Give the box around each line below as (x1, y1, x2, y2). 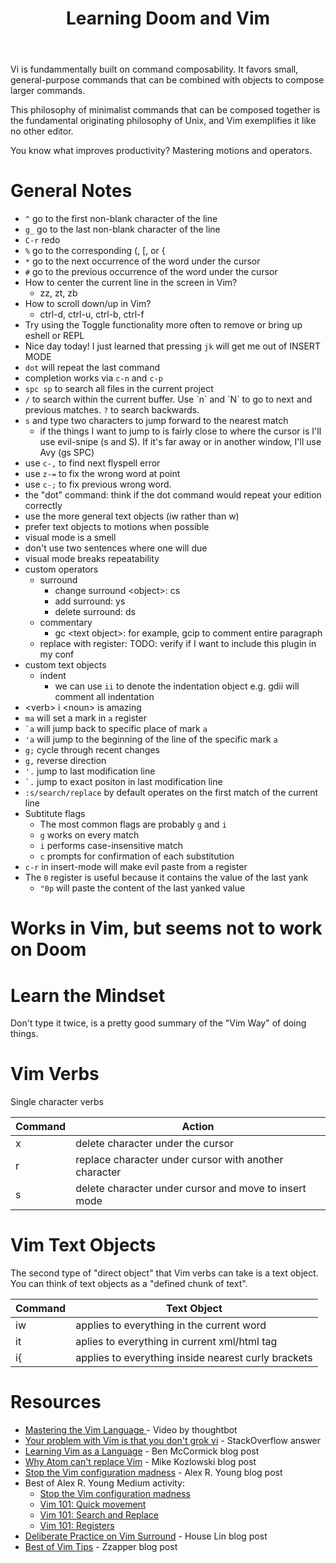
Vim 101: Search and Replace (39, 1509, 160, 1521)
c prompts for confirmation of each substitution (39, 850, 235, 862)
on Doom (10, 938, 87, 961)
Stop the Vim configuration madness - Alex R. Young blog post (24, 1467, 283, 1479)
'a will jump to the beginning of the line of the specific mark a (24, 733, 278, 746)
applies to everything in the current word (75, 1318, 267, 1332)
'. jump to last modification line (24, 765, 156, 777)
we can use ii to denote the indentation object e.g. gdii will (54, 680, 300, 692)
